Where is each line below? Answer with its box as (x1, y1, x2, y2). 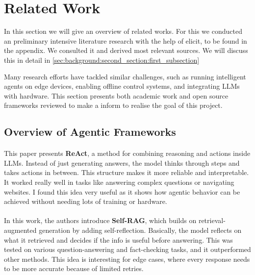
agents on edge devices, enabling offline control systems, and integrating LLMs (4, 81, 240, 91)
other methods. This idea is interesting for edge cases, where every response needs (4, 253, 250, 264)
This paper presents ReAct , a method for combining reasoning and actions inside (4, 148, 251, 158)
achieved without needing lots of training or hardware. (4, 196, 167, 206)
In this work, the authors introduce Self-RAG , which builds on (4, 215, 197, 225)
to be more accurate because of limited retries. (4, 263, 144, 274)
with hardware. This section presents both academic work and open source (4, 90, 229, 100)
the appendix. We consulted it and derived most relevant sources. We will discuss (4, 45, 248, 55)
